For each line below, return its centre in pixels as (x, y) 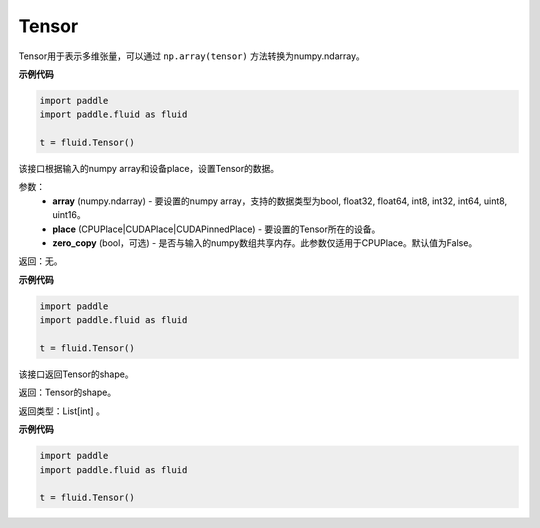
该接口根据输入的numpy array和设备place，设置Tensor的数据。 (149, 169)
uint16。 (69, 215)
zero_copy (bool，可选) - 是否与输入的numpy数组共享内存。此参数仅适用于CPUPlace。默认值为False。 (265, 243)
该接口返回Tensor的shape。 (76, 374)
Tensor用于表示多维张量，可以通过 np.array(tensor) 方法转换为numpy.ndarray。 (191, 56)
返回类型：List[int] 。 (61, 411)
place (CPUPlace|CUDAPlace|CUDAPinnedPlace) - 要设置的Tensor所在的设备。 (216, 229)
